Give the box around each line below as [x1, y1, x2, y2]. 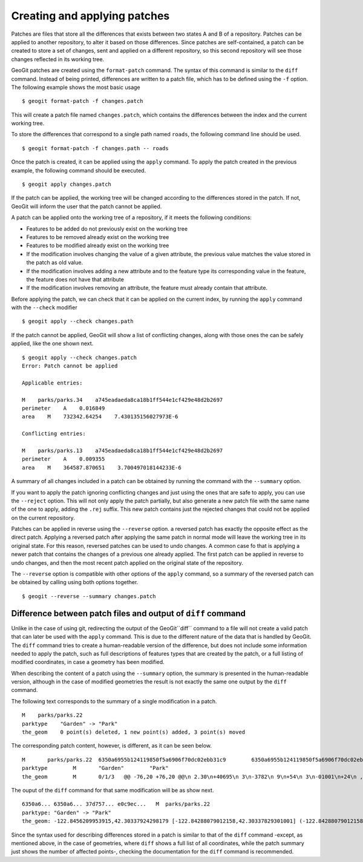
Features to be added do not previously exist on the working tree [26, 225, 188, 232]
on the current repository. [11, 514, 75, 521]
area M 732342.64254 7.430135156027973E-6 [22, 413, 178, 420]
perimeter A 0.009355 [22, 456, 105, 462]
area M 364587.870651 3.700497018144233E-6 [22, 464, 181, 471]
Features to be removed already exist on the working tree [26, 233, 169, 240]
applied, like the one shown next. [11, 340, 94, 347]
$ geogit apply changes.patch [22, 181, 112, 188]
